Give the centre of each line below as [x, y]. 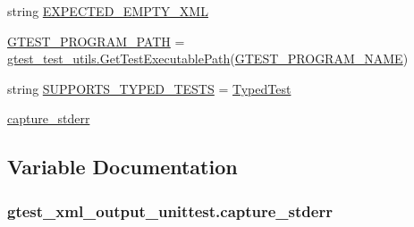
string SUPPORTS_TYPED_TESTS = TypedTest [149, 88]
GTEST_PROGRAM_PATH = [96, 41]
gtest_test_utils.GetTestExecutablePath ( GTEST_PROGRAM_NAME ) [208, 59]
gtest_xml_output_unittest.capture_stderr [170, 210]
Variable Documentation [123, 167]
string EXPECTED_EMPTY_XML [108, 11]
